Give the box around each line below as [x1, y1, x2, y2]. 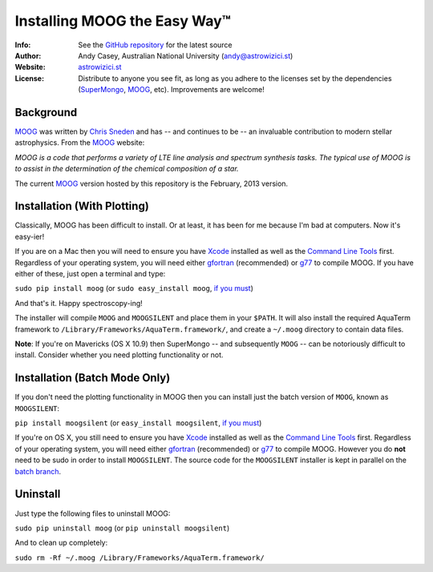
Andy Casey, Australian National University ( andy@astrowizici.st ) [78, 50, 293, 60]
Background [14, 105, 78, 119]
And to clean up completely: [14, 538, 108, 548]
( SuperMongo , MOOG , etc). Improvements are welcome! [78, 85, 265, 95]
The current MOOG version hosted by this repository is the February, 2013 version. [14, 179, 289, 188]
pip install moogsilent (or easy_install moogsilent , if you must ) [14, 418, 262, 428]
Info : [14, 40, 31, 50]
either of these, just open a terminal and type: [14, 269, 166, 279]
